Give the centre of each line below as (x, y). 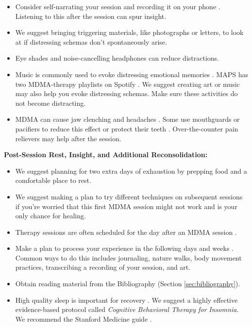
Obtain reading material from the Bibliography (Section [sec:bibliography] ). (128, 284)
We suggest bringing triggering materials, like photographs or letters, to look (129, 32)
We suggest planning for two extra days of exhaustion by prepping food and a (131, 171)
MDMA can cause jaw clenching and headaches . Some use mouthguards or (127, 119)
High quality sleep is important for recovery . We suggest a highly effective (126, 300)
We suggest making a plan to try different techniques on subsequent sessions (129, 196)
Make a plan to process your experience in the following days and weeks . (124, 248)
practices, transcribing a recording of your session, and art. (103, 267)
